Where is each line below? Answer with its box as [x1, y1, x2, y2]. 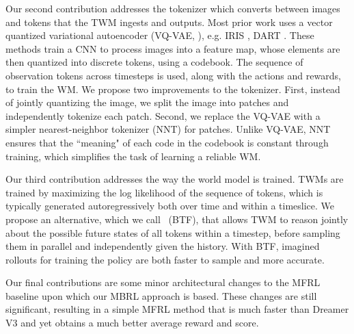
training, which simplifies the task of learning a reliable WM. [5, 149, 261, 163]
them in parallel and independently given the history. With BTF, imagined [5, 239, 320, 253]
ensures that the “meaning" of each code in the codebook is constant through [5, 135, 329, 149]
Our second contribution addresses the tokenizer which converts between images [5, 1, 340, 15]
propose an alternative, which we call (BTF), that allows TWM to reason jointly [5, 211, 349, 226]
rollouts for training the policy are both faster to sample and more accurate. [5, 252, 325, 266]
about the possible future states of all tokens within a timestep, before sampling [5, 225, 340, 240]
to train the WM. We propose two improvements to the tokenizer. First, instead [5, 81, 340, 96]
